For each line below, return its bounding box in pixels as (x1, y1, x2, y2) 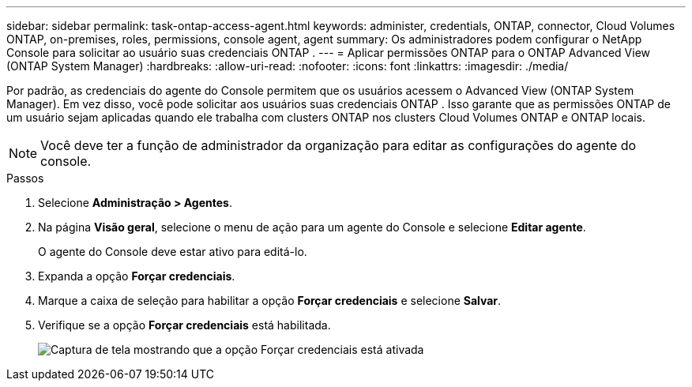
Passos (6, 171, 44, 185)
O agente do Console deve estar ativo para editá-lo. (38, 245, 307, 258)
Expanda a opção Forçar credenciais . (38, 269, 235, 283)
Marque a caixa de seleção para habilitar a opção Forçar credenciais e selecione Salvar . (38, 294, 502, 307)
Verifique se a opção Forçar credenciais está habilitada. (38, 318, 331, 332)
